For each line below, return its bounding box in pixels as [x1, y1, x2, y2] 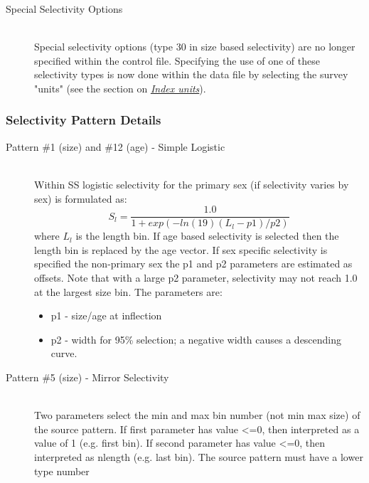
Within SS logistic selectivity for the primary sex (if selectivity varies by [34, 176, 349, 191]
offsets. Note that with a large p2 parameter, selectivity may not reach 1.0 [34, 270, 358, 285]
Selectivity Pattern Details [6, 111, 161, 129]
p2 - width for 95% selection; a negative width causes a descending [50, 331, 342, 346]
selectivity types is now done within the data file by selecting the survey [34, 67, 348, 82]
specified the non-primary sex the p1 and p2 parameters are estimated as [34, 256, 353, 271]
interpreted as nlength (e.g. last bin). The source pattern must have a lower [34, 449, 363, 464]
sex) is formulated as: [34, 191, 127, 206]
